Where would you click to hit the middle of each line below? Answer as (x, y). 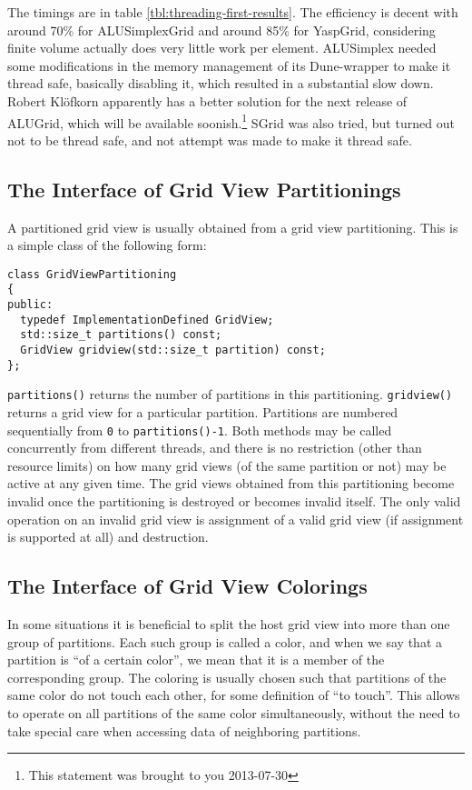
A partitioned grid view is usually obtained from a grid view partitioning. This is (233, 227)
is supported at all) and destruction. (108, 537)
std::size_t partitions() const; (121, 335)
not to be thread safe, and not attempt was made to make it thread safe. (210, 140)
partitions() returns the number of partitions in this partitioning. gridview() (230, 394)
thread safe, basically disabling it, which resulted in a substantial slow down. (221, 83)
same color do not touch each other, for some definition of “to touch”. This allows (234, 695)
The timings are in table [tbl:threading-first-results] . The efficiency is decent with (233, 12)
